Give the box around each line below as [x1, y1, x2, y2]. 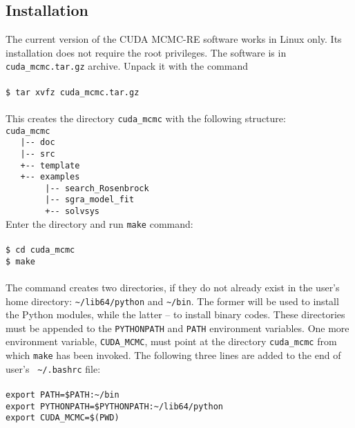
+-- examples [20, 172, 80, 182]
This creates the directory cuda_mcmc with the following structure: [6, 110, 286, 125]
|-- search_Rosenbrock [45, 183, 149, 193]
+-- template [20, 160, 80, 171]
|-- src [20, 148, 55, 159]
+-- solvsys [45, 206, 100, 217]
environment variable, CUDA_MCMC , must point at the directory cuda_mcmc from [6, 334, 337, 349]
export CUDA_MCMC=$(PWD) [6, 413, 119, 423]
